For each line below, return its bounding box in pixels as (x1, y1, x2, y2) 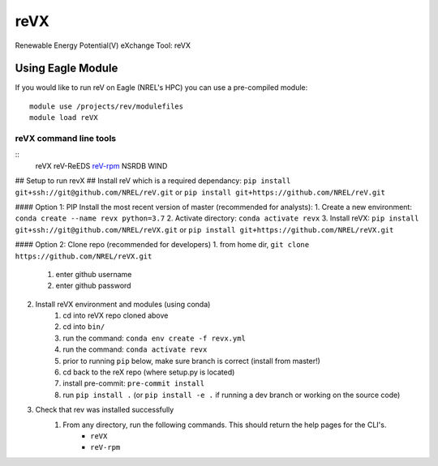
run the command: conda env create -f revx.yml (62, 333, 247, 343)
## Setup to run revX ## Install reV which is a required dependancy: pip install (15, 176, 291, 186)
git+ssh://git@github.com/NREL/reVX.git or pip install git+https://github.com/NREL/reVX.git (15, 224, 394, 234)
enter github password (55, 280, 131, 291)
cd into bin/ (62, 322, 105, 331)
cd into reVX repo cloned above (62, 310, 169, 320)
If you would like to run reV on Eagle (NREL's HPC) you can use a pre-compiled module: (15, 83, 308, 92)
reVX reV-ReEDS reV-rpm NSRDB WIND (35, 160, 168, 170)
